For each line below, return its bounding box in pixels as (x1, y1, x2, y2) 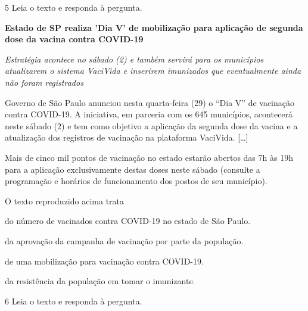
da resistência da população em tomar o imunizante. (5, 275, 195, 287)
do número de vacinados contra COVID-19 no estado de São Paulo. (5, 214, 251, 227)
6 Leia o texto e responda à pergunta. (5, 294, 142, 307)
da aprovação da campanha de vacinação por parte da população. (5, 234, 244, 247)
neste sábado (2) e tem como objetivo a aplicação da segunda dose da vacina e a (5, 119, 298, 132)
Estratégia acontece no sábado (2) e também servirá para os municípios (5, 52, 264, 65)
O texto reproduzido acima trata (5, 194, 125, 207)
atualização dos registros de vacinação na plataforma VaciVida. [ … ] (5, 131, 248, 144)
